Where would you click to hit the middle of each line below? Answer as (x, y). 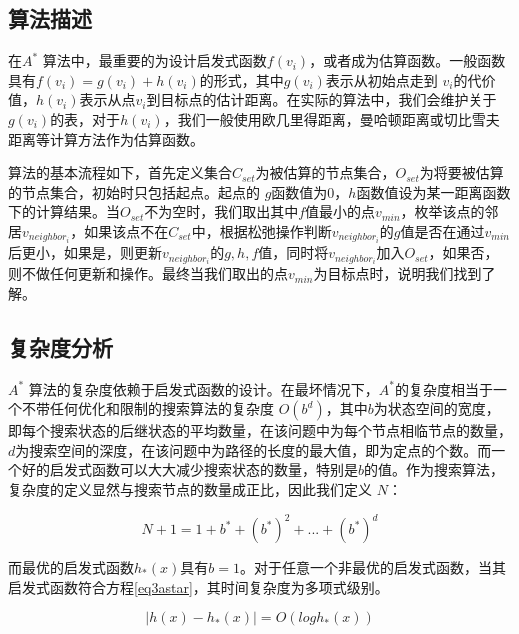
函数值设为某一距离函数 (433, 191)
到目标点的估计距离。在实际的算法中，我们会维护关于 (321, 99)
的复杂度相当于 (444, 388)
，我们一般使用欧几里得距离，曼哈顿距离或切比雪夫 (331, 118)
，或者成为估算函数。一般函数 (407, 60)
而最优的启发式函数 (71, 567)
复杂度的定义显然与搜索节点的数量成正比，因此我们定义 (190, 488)
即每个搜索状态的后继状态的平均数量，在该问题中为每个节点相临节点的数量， (260, 430)
